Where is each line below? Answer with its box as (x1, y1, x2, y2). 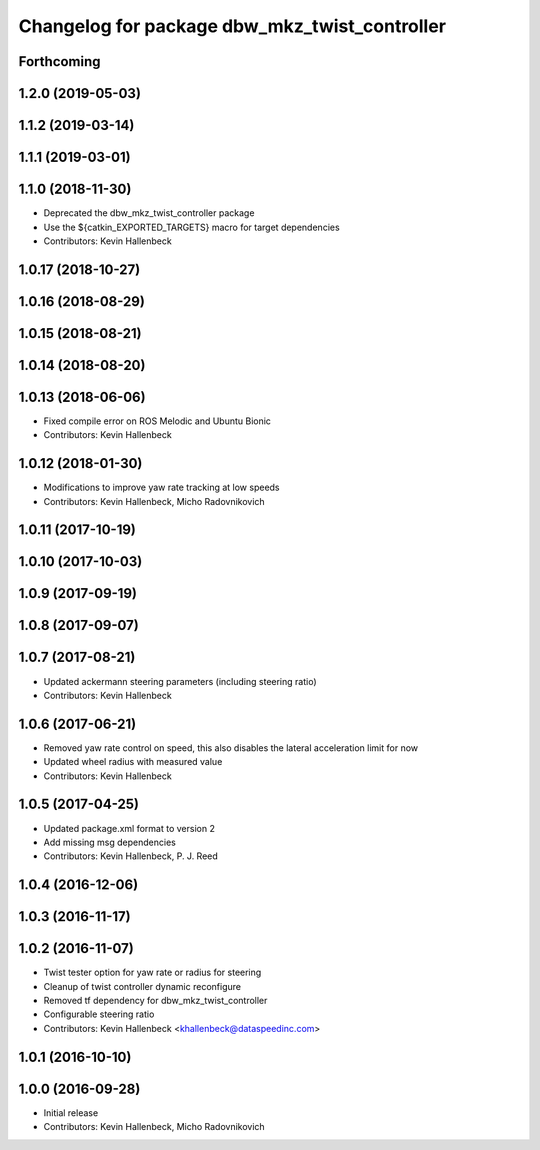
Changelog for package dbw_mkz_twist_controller (18, 15, 447, 37)
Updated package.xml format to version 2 (43, 822, 215, 834)
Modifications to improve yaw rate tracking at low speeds (43, 481, 280, 494)
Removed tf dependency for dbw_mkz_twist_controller (43, 995, 268, 1007)
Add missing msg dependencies (43, 836, 177, 848)
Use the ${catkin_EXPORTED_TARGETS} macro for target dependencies (43, 221, 340, 233)
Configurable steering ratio (43, 1008, 155, 1020)
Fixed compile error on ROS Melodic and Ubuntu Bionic (43, 415, 272, 427)
